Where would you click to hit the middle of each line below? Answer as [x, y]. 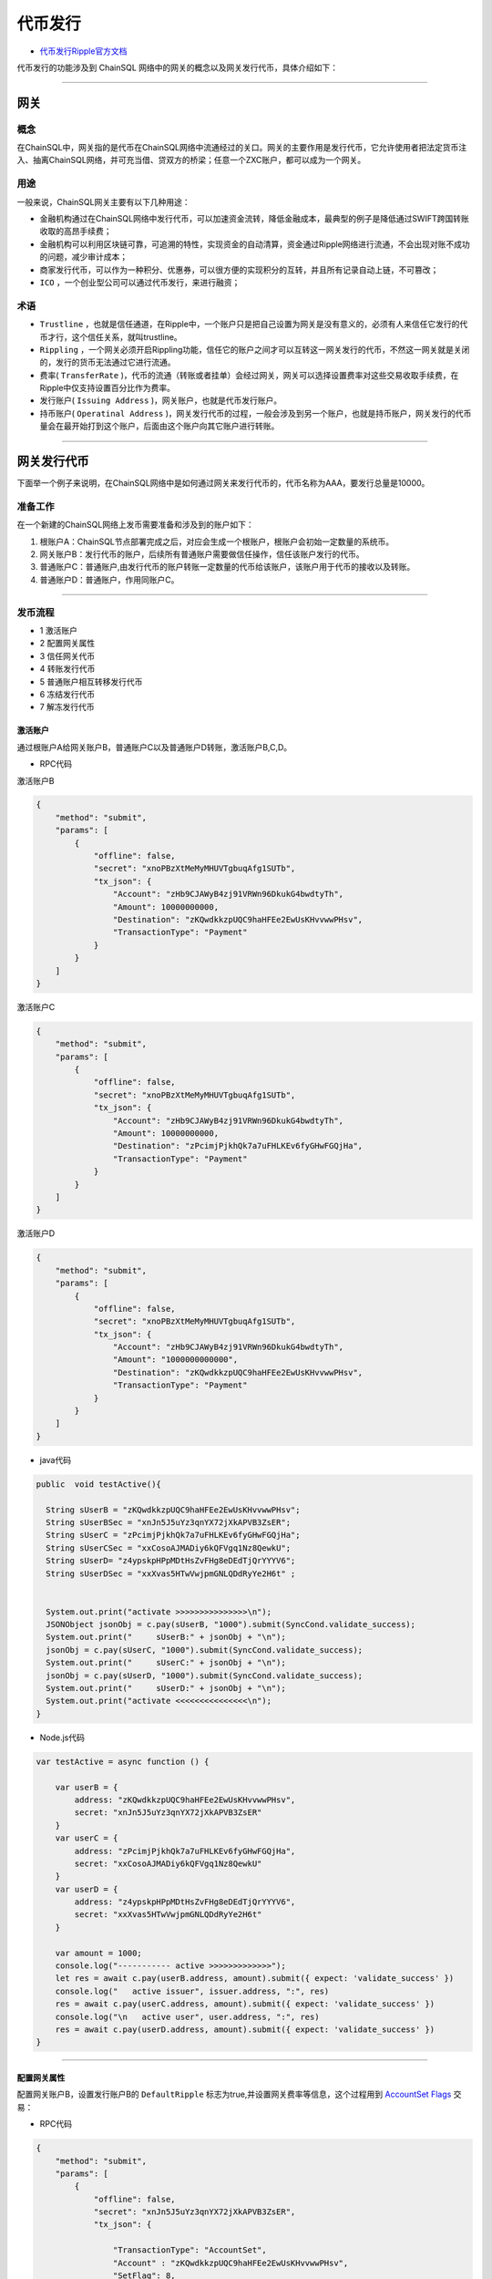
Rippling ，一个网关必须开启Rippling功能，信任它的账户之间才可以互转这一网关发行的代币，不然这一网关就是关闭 [255, 349]
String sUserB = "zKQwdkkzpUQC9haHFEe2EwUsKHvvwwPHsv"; [173, 1510]
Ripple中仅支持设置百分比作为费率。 [108, 388]
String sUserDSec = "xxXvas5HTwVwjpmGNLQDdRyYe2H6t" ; [171, 1573]
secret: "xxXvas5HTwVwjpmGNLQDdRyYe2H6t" [168, 1915]
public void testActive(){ [98, 1484]
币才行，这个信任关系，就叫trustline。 [111, 336]
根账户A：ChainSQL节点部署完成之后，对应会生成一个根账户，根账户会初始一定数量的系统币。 [217, 541]
